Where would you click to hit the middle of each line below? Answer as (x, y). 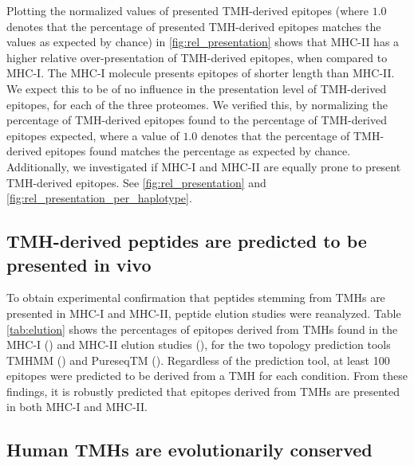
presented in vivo (79, 264)
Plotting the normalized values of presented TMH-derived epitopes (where (188, 10)
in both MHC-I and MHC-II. (77, 407)
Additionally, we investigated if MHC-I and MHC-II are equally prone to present (204, 166)
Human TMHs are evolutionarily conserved (189, 450)
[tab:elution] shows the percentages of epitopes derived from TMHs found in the (202, 329)
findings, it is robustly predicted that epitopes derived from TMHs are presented (203, 391)
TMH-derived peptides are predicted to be (187, 241)
